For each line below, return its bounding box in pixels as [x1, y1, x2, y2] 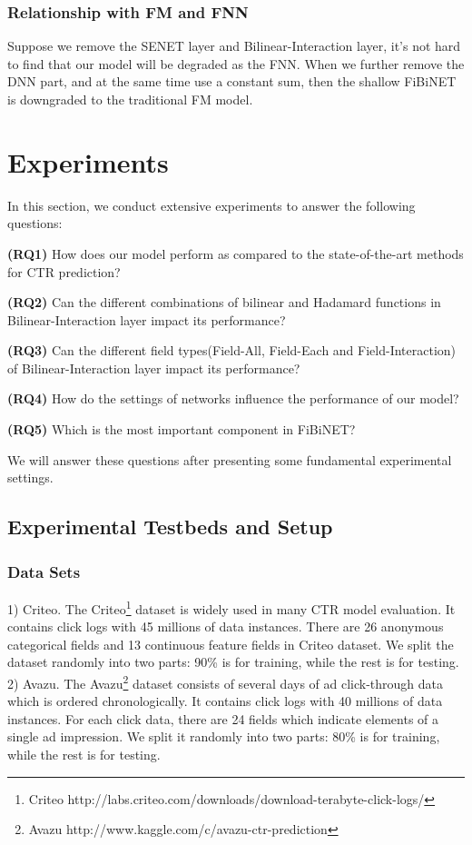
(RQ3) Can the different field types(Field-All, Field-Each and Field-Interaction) [7, 341, 457, 360]
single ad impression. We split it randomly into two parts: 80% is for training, [7, 727, 440, 746]
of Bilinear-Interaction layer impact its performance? [7, 358, 300, 377]
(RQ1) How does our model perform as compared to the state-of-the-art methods [7, 244, 464, 263]
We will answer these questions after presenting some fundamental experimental [7, 450, 452, 469]
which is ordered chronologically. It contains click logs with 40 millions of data [7, 691, 443, 711]
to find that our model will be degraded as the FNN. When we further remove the [7, 54, 465, 73]
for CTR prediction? [7, 262, 121, 281]
